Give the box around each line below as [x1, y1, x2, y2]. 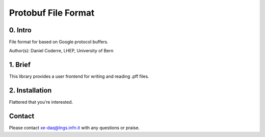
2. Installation [9, 86, 52, 95]
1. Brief [9, 61, 31, 69]
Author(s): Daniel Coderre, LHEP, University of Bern [9, 48, 114, 54]
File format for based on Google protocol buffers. [9, 39, 109, 45]
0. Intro [9, 26, 32, 34]
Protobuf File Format [9, 7, 95, 18]
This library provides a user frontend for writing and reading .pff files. [9, 73, 149, 79]
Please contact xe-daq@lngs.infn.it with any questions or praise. [9, 125, 140, 131]
